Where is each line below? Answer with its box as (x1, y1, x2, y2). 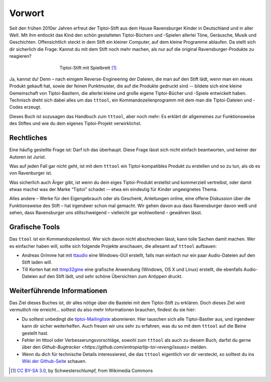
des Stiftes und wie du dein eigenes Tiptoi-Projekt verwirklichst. (9, 121, 142, 127)
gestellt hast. (22, 330, 49, 336)
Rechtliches (9, 134, 48, 142)
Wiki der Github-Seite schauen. (22, 358, 87, 364)
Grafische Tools (9, 223, 60, 231)
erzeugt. (24, 104, 42, 110)
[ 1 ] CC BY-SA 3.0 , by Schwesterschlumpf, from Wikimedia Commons (11, 367, 153, 373)
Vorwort (9, 8, 45, 19)
